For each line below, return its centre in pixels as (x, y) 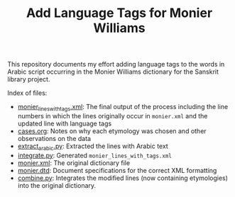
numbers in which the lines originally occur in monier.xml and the (113, 116)
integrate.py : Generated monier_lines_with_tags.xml (94, 155)
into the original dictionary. (57, 185)
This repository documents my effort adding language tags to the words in (116, 64)
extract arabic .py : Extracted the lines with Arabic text (93, 147)
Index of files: (27, 93)
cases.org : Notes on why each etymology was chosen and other (112, 131)
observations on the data (54, 138)
